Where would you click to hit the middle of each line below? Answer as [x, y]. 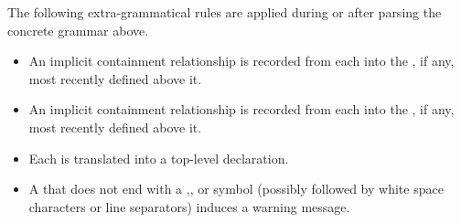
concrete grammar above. [78, 30]
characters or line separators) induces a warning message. [189, 206]
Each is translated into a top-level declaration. [159, 158]
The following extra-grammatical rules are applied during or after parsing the [225, 12]
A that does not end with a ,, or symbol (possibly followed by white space [236, 189]
